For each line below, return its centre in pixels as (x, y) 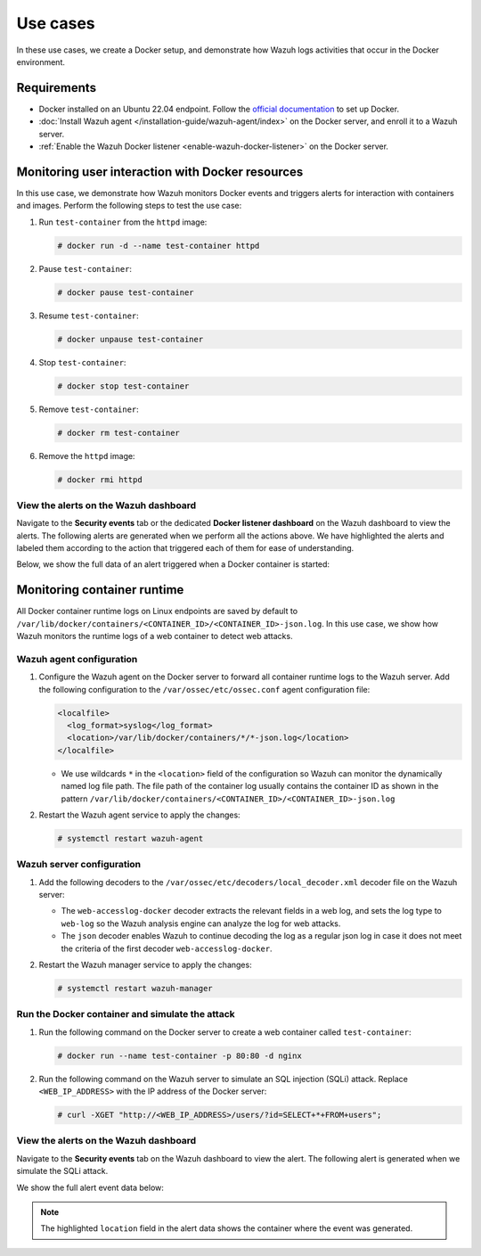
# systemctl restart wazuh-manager (135, 989)
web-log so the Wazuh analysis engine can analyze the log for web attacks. (201, 924)
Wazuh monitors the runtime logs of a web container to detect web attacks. (155, 636)
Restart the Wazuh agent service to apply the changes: (139, 815)
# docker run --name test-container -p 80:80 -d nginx (179, 1055)
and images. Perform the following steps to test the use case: (129, 206)
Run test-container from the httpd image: (123, 222)
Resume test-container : (89, 316)
